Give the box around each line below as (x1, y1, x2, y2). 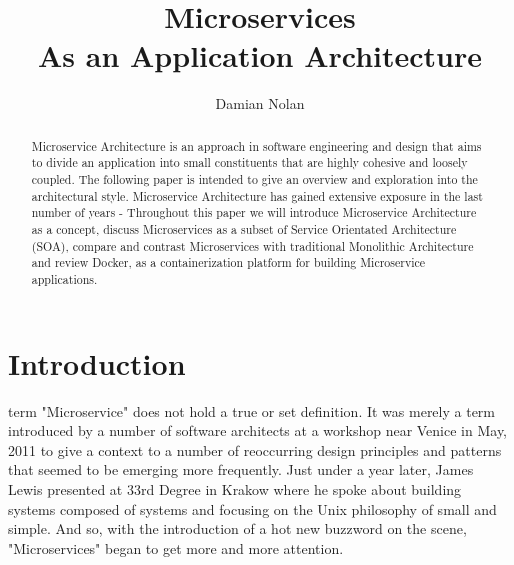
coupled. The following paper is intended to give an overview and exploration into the (31, 171, 478, 188)
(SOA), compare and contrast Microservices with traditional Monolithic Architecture (31, 237, 474, 254)
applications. (31, 270, 98, 287)
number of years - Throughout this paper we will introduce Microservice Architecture (31, 204, 477, 221)
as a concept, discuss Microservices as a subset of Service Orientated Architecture (31, 220, 457, 237)
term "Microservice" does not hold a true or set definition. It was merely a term (8, 400, 496, 421)
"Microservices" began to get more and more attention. (8, 537, 344, 558)
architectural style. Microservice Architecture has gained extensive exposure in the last (31, 187, 483, 204)
